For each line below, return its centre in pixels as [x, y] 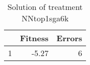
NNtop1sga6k [45, 18]
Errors [69, 38]
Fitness [34, 38]
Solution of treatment [45, 7]
